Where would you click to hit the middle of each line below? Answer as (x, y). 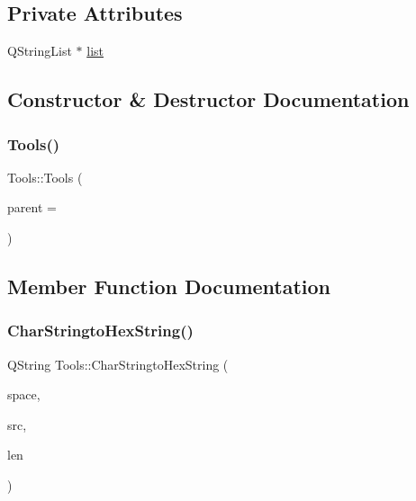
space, (24, 394)
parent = (32, 207)
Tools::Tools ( (45, 177)
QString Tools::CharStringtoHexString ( (118, 364)
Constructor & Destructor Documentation (208, 99)
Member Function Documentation (169, 286)
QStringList (40, 51)
